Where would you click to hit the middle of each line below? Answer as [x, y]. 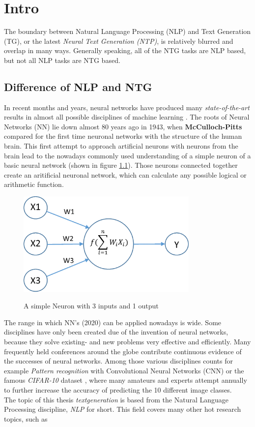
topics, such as [26, 418]
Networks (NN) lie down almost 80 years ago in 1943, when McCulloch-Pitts [123, 126]
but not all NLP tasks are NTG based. [62, 60]
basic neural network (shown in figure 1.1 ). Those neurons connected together [121, 165]
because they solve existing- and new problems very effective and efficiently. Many [127, 341]
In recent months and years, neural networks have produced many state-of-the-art [127, 107]
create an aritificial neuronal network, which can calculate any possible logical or [125, 174]
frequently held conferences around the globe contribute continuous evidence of [123, 351]
